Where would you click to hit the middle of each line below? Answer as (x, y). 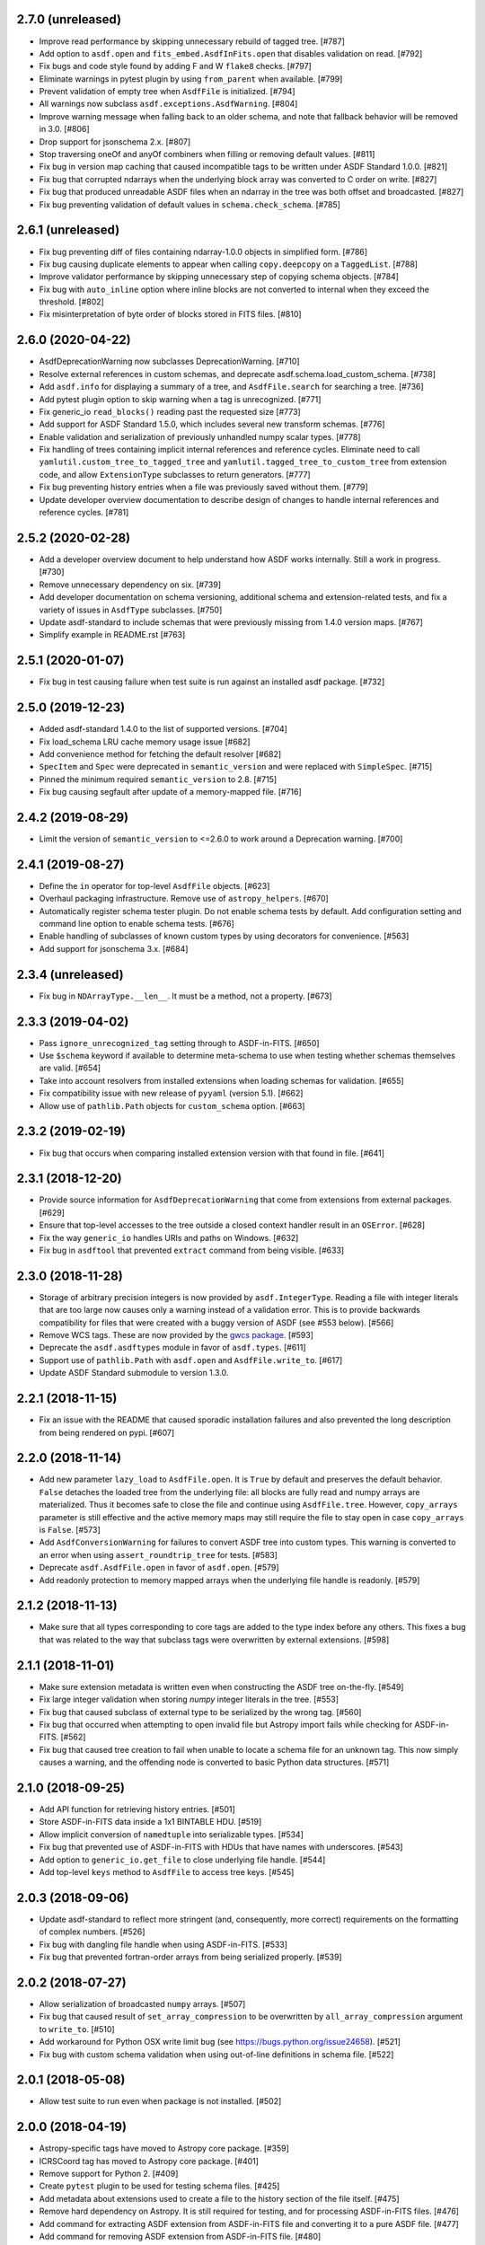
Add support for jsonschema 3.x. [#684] (114, 948)
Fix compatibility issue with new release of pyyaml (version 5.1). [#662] (171, 1093)
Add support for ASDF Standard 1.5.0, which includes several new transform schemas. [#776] (212, 424)
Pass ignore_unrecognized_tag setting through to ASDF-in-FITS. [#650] (179, 1043)
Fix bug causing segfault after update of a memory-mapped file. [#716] (171, 792)
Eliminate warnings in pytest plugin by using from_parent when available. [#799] (191, 79)
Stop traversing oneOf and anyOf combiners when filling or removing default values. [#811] (207, 154)
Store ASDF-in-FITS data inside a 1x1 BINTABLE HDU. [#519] (150, 1822)
